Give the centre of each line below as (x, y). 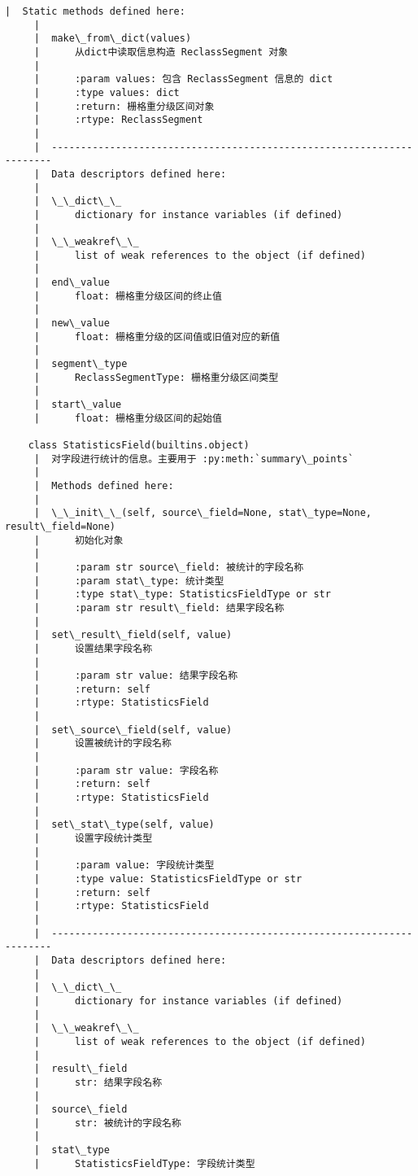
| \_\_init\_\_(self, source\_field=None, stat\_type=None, (203, 513)
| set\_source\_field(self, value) (133, 730)
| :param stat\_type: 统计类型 (129, 581)
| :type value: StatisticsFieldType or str (168, 879)
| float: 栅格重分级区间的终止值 (128, 296)
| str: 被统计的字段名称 (107, 1123)
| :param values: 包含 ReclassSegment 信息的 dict (183, 79)
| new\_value (72, 324)
